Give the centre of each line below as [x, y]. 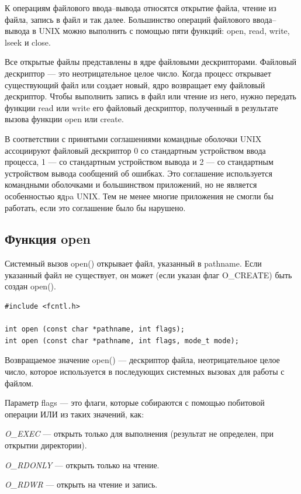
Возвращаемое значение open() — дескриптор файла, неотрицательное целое [142, 360]
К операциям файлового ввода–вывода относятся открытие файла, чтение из [141, 8]
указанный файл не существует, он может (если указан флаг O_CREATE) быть [148, 274]
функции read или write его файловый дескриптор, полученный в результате [141, 107]
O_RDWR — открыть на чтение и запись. [81, 484]
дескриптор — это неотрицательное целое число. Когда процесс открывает [138, 73]
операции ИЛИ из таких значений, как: [75, 414]
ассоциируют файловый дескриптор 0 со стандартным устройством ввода [135, 150]
